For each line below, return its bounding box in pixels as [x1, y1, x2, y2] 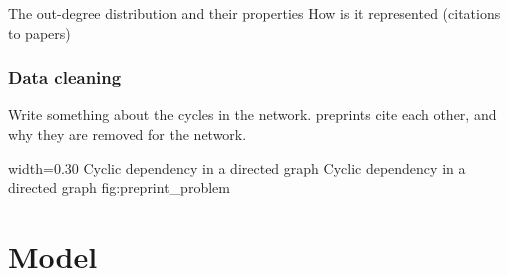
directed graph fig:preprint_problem [8, 177, 230, 198]
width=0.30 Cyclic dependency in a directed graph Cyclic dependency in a [8, 157, 466, 178]
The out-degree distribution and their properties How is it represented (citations [8, 3, 501, 23]
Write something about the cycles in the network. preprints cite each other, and [8, 104, 497, 125]
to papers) [8, 22, 71, 43]
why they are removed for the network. [8, 124, 247, 144]
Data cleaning [8, 65, 122, 90]
